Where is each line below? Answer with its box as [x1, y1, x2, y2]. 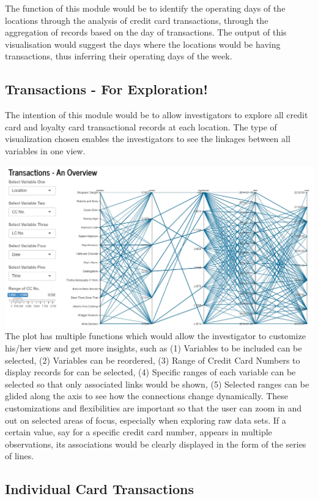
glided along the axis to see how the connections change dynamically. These [5, 389, 289, 402]
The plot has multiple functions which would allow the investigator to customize [5, 329, 306, 342]
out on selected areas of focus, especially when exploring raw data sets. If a [5, 413, 286, 426]
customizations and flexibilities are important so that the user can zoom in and [5, 402, 302, 414]
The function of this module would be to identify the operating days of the [5, 2, 286, 14]
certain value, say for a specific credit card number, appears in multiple [5, 426, 272, 438]
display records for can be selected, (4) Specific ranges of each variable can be [5, 366, 296, 378]
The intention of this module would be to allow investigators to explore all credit [5, 108, 308, 121]
